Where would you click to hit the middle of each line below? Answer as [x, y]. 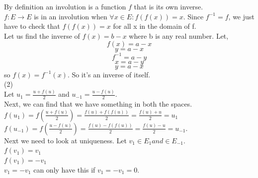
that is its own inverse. [169, 6]
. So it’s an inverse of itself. [109, 74]
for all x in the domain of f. [155, 26]
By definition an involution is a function [65, 6]
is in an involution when [71, 16]
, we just [241, 16]
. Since [193, 16]
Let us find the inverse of [42, 35]
